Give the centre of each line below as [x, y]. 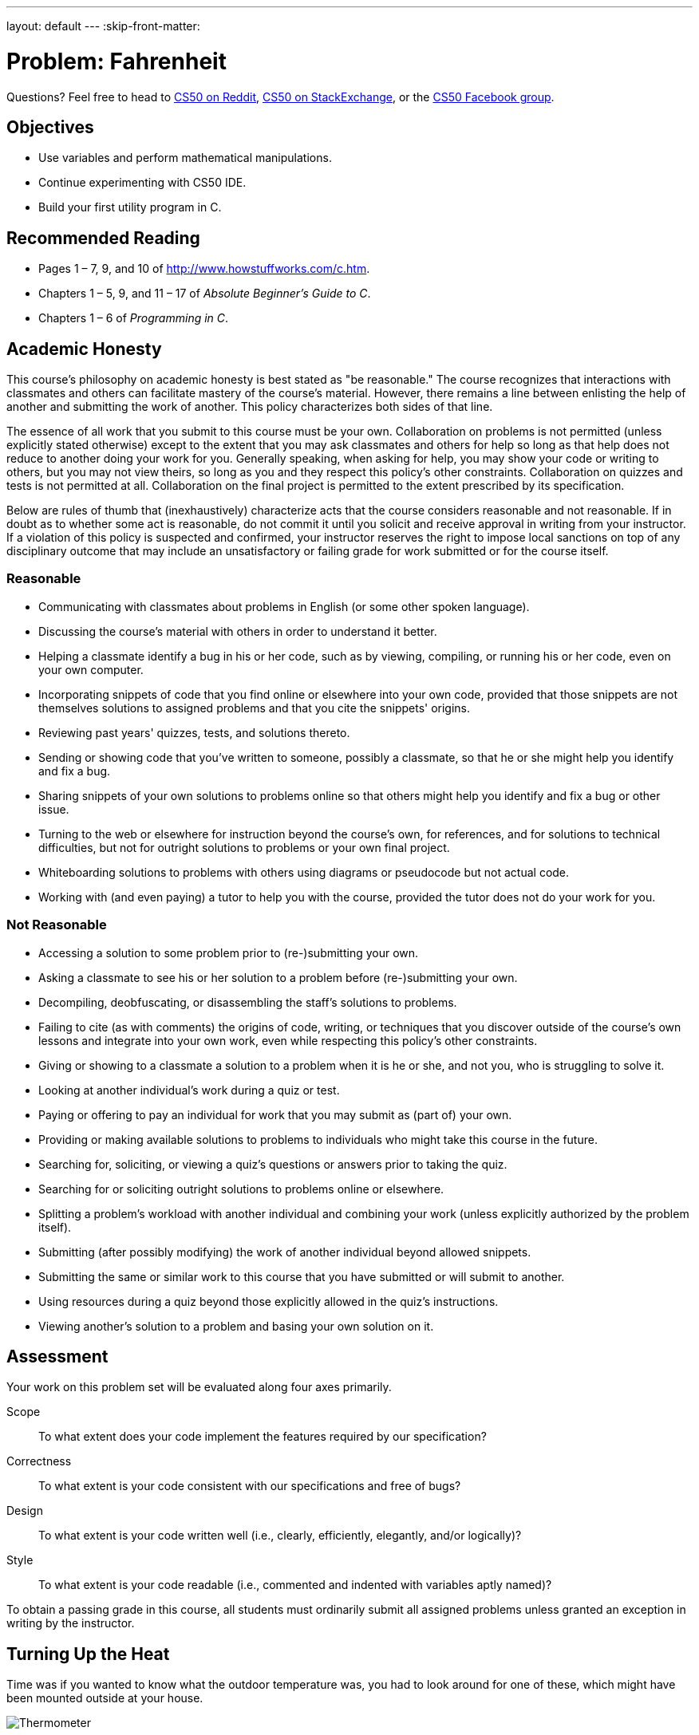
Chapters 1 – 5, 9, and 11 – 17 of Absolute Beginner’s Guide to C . [205, 294]
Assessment [57, 1356]
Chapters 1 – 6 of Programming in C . [134, 318]
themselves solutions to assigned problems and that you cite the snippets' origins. [255, 708]
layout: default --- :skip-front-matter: [103, 26]
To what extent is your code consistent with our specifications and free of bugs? [250, 1486]
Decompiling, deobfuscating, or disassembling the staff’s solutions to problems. [248, 1002]
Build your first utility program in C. [130, 207]
